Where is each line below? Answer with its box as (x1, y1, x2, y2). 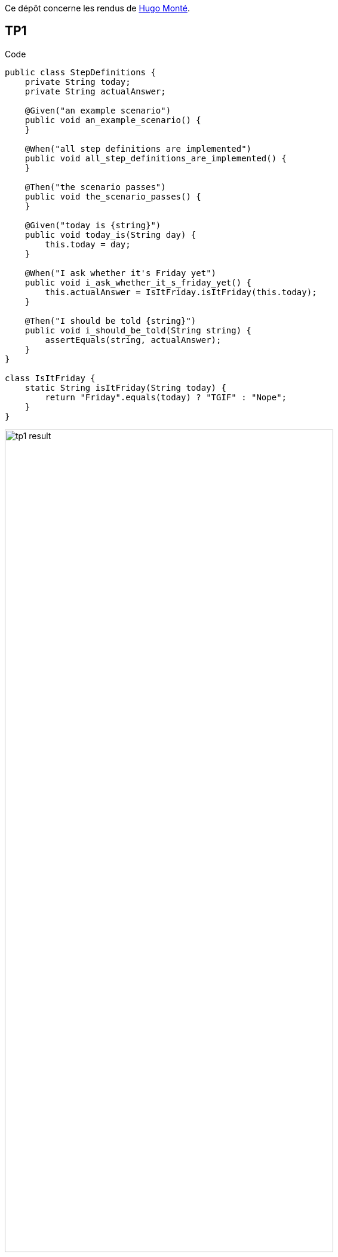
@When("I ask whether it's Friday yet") (24, 268, 217, 278)
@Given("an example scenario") (24, 105, 171, 115)
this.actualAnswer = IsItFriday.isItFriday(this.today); (45, 287, 317, 297)
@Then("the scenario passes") (24, 182, 166, 192)
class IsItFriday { (5, 373, 96, 383)
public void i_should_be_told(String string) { (24, 325, 252, 335)
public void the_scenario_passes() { (24, 191, 201, 201)
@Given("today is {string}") (24, 220, 161, 230)
